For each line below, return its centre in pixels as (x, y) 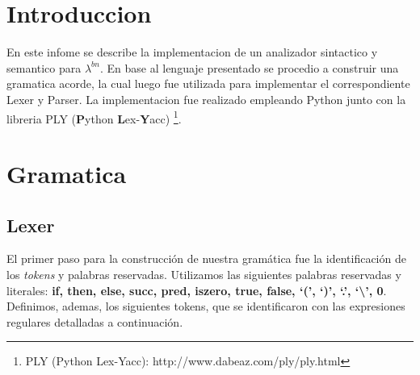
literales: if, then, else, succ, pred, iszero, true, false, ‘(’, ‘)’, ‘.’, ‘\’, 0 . (197, 290)
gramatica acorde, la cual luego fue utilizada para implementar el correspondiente (208, 83)
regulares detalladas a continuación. (95, 321)
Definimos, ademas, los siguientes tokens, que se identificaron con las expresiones (206, 306)
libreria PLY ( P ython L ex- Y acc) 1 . (94, 117)
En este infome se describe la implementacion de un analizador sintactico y (192, 52)
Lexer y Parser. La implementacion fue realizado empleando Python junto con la (206, 99)
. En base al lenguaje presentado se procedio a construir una (249, 67)
